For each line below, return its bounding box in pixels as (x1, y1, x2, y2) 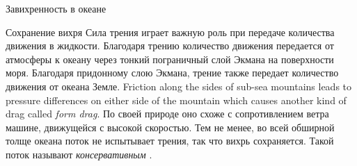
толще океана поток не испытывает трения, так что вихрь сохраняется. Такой (6, 133, 334, 148)
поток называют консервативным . (6, 147, 152, 161)
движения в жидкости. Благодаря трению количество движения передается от (6, 38, 334, 53)
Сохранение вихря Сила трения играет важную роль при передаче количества (6, 24, 335, 39)
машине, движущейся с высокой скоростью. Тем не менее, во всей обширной (6, 119, 335, 134)
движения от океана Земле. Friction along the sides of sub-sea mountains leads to (6, 78, 352, 93)
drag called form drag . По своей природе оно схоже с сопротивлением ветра (6, 106, 329, 121)
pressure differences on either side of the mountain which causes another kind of (6, 92, 347, 107)
